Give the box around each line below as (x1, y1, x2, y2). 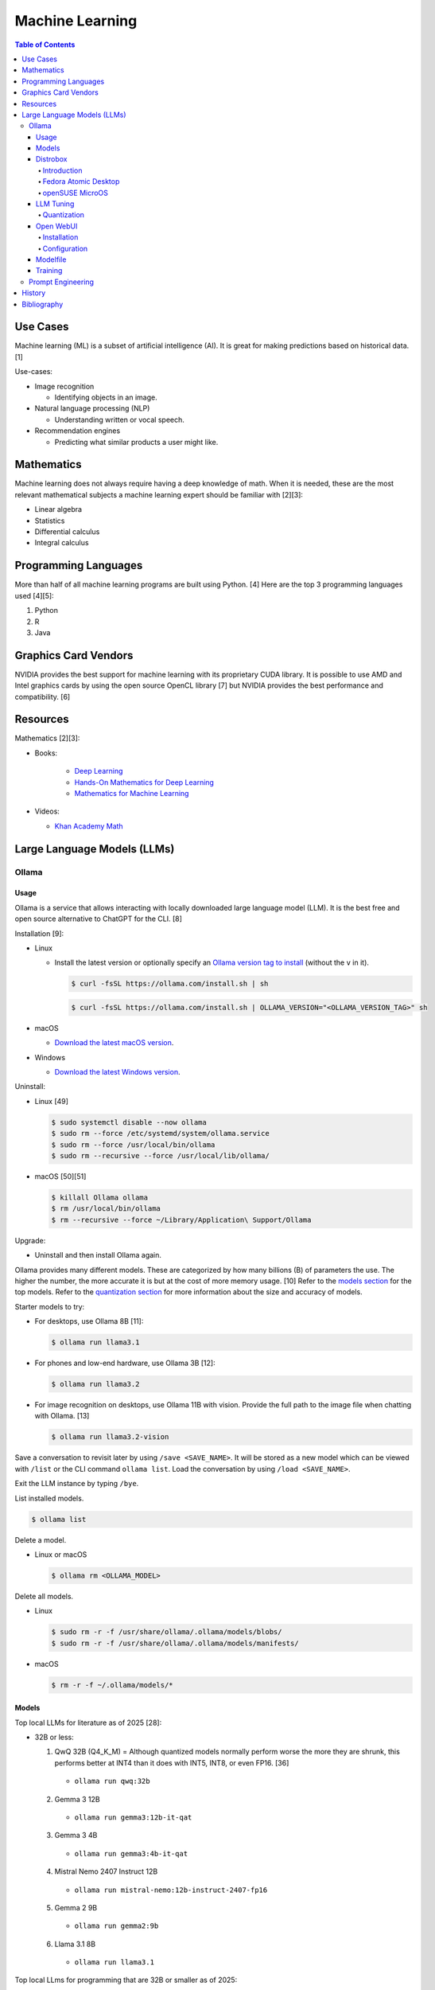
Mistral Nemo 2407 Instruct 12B (54, 1867, 158, 1876)
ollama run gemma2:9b (74, 1922, 159, 1930)
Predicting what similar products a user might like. (54, 437, 219, 447)
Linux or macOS (34, 1549, 87, 1559)
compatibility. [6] (14, 692, 71, 701)
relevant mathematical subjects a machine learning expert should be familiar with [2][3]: (14, 490, 304, 499)
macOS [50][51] (34, 1172, 87, 1181)
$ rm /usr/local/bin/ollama (51, 1204, 161, 1213)
